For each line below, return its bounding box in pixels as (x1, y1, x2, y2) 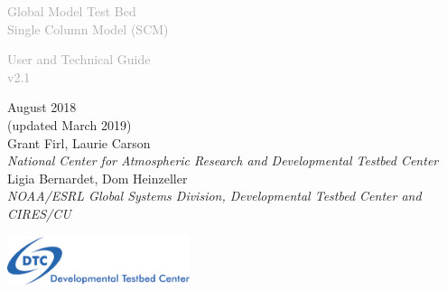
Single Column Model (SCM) (7, 19, 169, 38)
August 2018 (7, 98, 77, 117)
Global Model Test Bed (7, 2, 136, 20)
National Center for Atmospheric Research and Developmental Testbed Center (7, 151, 439, 170)
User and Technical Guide (7, 50, 151, 69)
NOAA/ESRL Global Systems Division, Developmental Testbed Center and (7, 186, 422, 205)
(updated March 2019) (7, 115, 132, 134)
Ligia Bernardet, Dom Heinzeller (7, 168, 188, 187)
